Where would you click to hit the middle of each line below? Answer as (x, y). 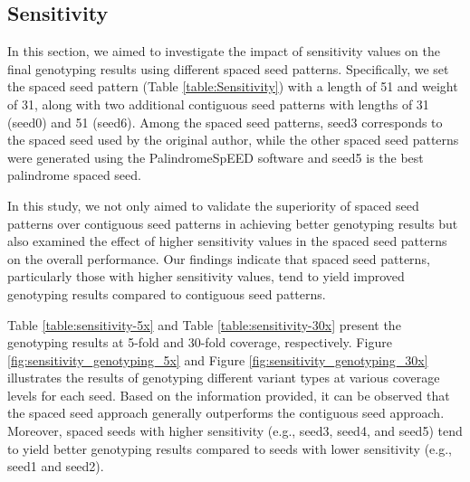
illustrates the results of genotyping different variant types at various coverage (224, 378)
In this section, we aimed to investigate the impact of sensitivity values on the (224, 51)
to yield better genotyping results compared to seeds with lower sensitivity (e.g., (230, 448)
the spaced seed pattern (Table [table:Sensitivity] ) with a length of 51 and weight (233, 86)
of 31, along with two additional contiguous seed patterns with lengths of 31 (218, 104)
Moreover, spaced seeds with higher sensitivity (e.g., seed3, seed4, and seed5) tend (235, 431)
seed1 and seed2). (56, 466)
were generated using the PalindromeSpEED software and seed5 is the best (216, 157)
